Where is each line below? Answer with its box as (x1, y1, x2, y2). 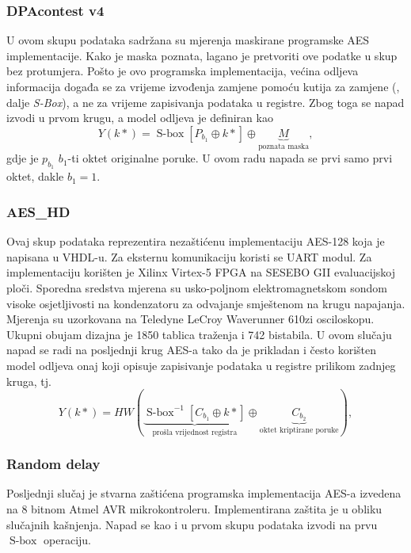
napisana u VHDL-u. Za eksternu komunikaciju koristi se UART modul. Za (6, 248, 372, 265)
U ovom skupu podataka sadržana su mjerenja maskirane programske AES (6, 32, 370, 48)
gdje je (6, 150, 39, 166)
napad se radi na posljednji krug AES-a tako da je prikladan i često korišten (6, 341, 376, 358)
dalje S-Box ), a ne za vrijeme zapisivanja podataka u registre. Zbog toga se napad (6, 93, 405, 110)
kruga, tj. (6, 372, 51, 389)
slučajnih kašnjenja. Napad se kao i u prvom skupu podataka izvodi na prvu (6, 516, 378, 532)
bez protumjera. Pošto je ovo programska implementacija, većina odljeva (6, 63, 359, 79)
